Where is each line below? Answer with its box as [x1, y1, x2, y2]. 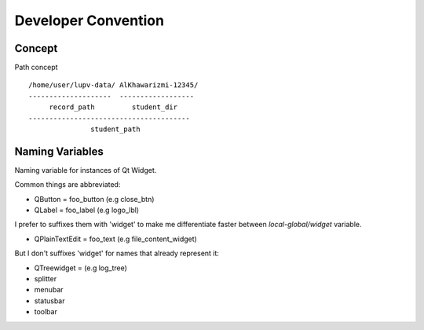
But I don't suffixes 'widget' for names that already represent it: [14, 248, 220, 258]
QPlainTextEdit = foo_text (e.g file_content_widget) [34, 234, 198, 244]
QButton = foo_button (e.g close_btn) [34, 194, 155, 203]
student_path [90, 125, 141, 134]
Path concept [14, 63, 58, 72]
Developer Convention [14, 12, 165, 29]
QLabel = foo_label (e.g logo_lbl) [34, 205, 140, 215]
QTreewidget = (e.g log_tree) [34, 263, 127, 273]
